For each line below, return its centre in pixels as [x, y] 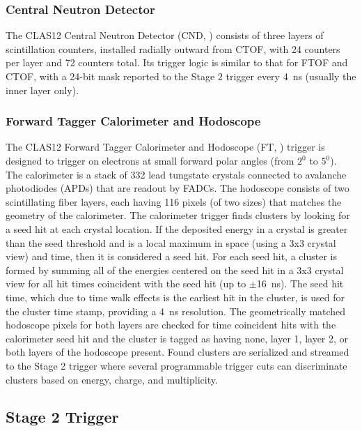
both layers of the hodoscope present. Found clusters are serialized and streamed [178, 352]
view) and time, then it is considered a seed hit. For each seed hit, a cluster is [171, 256]
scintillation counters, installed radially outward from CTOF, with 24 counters [173, 48]
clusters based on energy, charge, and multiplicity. [112, 379]
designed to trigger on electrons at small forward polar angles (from [150, 160]
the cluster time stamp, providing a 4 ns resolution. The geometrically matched [176, 311]
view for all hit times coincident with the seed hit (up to [126, 283]
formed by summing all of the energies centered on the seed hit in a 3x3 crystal [175, 270]
